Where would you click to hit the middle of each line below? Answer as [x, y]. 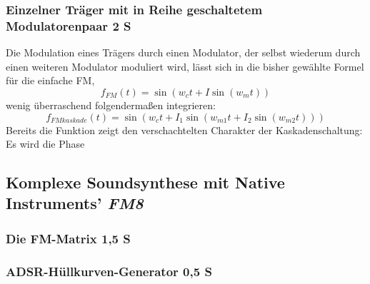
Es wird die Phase [45, 144]
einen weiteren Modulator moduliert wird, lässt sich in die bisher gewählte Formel [185, 66]
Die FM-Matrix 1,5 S [68, 238]
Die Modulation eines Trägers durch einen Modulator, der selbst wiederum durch [183, 52]
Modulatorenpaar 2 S [69, 25]
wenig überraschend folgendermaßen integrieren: [111, 105]
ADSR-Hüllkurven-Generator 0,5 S [109, 271]
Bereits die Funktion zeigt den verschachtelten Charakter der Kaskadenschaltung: [184, 130]
